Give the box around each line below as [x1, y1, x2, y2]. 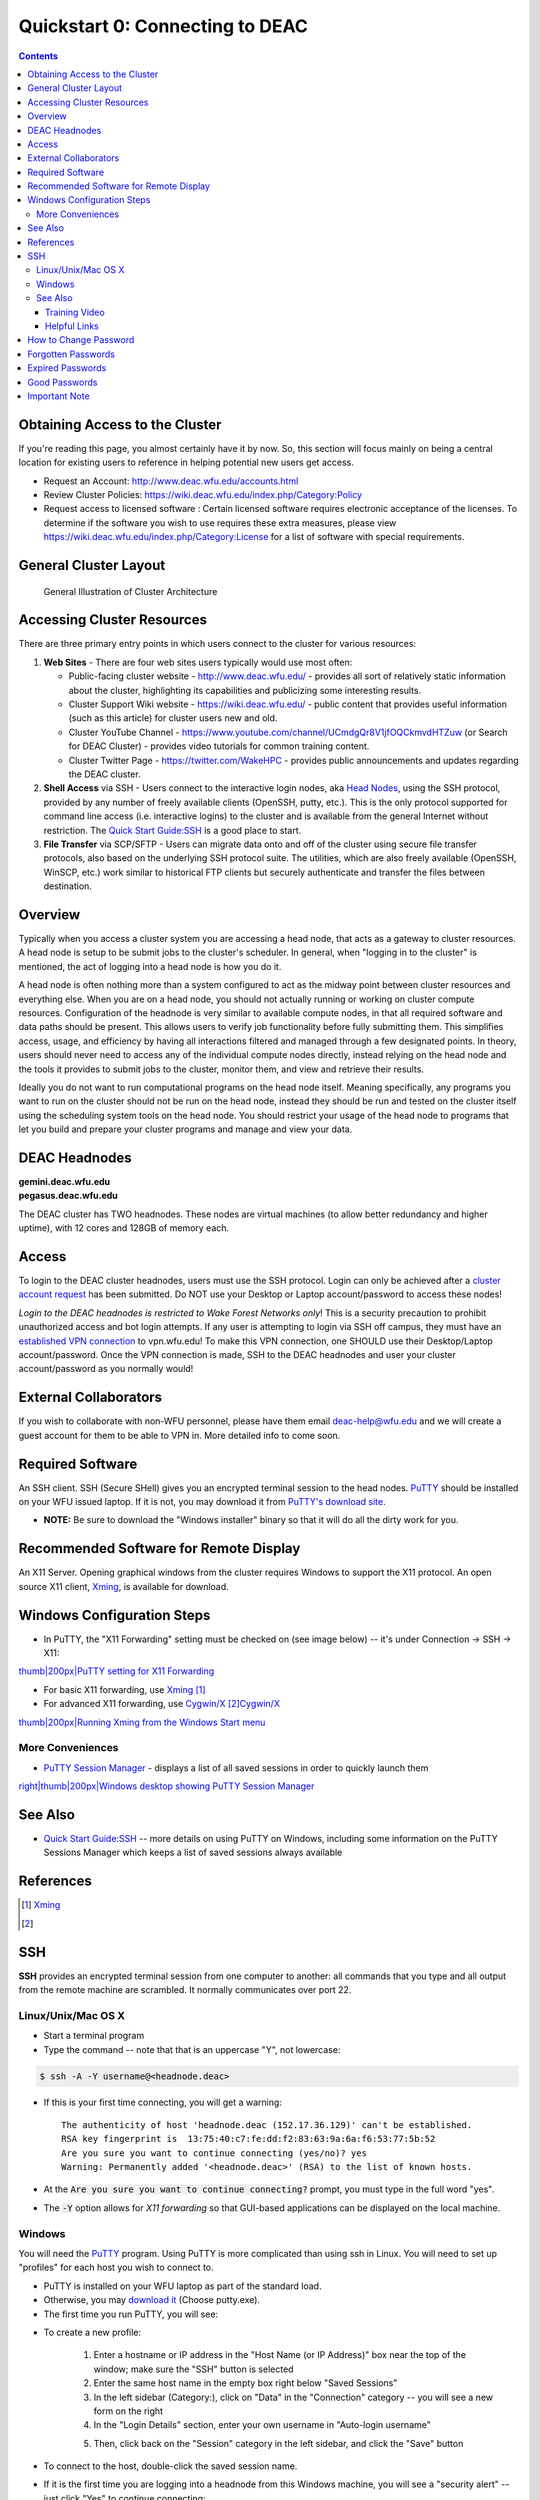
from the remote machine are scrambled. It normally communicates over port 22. [18, 1984, 352, 1995]
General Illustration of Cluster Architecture [43, 585, 218, 597]
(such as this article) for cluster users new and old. [68, 712, 278, 724]
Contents [18, 50, 59, 62]
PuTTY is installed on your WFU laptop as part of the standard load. [43, 2280, 322, 2292]
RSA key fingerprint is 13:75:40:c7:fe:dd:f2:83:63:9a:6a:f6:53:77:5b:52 [61, 2133, 436, 2145]
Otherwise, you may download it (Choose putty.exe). [43, 2294, 260, 2306]
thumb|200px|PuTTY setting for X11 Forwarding [18, 1665, 215, 1677]
